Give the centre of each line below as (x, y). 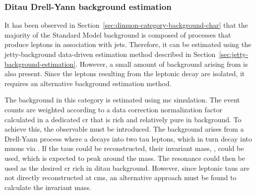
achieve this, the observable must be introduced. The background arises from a (124, 129)
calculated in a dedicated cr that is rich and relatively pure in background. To (123, 119)
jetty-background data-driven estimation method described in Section (110, 54)
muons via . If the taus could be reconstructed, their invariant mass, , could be (124, 148)
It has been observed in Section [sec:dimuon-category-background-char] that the (126, 25)
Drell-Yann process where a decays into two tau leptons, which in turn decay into (128, 138)
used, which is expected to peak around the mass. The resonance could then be (125, 158)
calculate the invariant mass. (48, 187)
